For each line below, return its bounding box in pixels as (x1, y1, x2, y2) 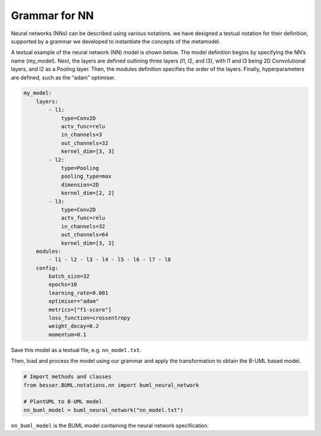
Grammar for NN (11, 9, 95, 22)
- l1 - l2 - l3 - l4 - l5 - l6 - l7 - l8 (48, 256, 171, 263)
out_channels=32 (61, 140, 109, 146)
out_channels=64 (61, 231, 109, 238)
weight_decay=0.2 (48, 323, 99, 330)
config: (36, 265, 59, 271)
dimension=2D (61, 181, 99, 188)
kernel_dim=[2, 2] (61, 190, 115, 196)
